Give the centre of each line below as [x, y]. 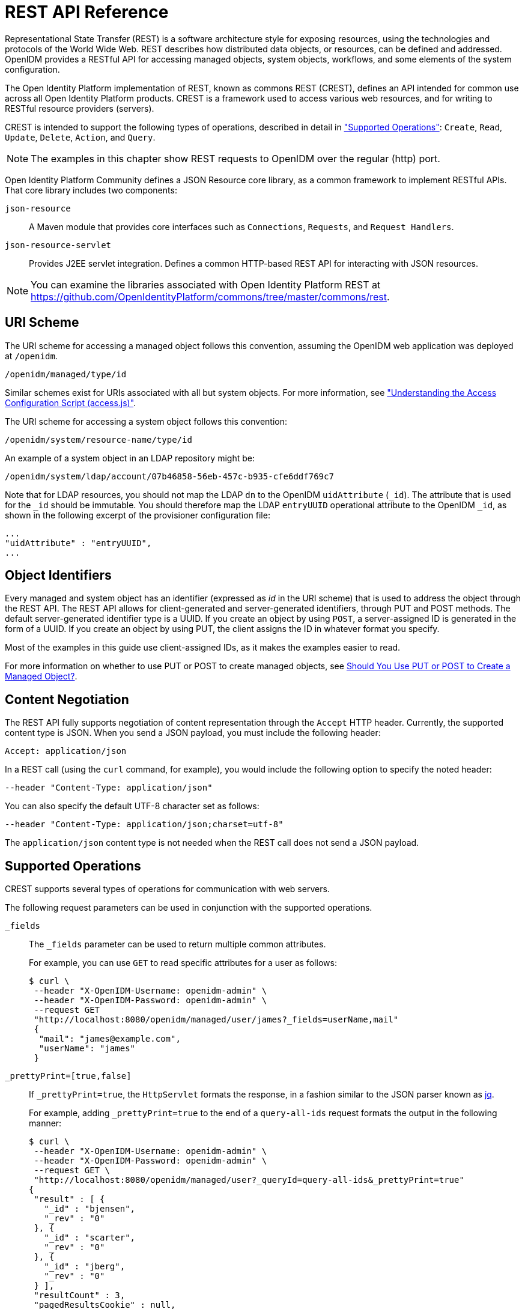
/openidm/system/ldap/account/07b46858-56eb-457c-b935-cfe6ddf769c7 [169, 476]
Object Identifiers [58, 576]
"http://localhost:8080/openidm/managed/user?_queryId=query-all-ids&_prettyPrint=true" [249, 1180]
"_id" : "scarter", [90, 1238]
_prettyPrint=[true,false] [68, 1076]
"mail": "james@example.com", [110, 1039]
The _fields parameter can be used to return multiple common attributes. [178, 944]
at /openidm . [31, 356]
